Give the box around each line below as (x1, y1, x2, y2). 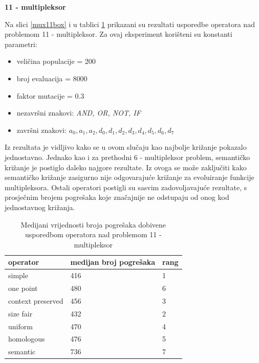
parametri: (5, 38, 37, 49)
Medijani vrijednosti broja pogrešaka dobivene (20, 219, 166, 230)
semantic (8, 346, 36, 357)
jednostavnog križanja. (5, 201, 75, 212)
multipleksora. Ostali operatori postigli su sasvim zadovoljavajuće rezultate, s (5, 181, 247, 192)
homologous (8, 333, 45, 344)
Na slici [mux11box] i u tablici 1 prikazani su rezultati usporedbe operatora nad (5, 18, 255, 29)
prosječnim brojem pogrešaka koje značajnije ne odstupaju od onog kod (5, 192, 229, 202)
